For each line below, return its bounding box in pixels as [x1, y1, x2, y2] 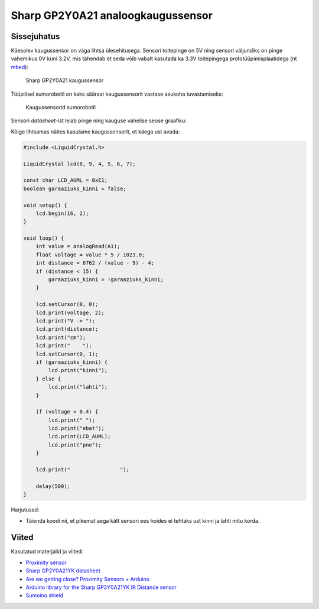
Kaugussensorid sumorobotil [25, 104, 96, 111]
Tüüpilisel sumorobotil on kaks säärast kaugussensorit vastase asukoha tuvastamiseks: [11, 90, 223, 97]
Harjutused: [11, 506, 40, 513]
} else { [35, 375, 61, 382]
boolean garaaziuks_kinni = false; [23, 185, 126, 192]
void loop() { [23, 235, 64, 242]
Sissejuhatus [11, 31, 60, 41]
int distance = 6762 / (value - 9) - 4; [35, 260, 155, 266]
